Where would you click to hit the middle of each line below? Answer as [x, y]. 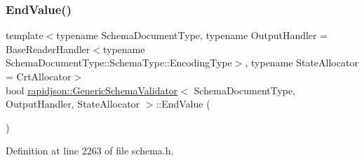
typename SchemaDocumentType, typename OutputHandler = [192, 35]
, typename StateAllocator [302, 63]
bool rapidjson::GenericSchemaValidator [92, 90]
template [25, 35]
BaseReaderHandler [48, 49]
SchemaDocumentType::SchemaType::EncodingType [119, 63]
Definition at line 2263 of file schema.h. [90, 151]
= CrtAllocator [39, 76]
